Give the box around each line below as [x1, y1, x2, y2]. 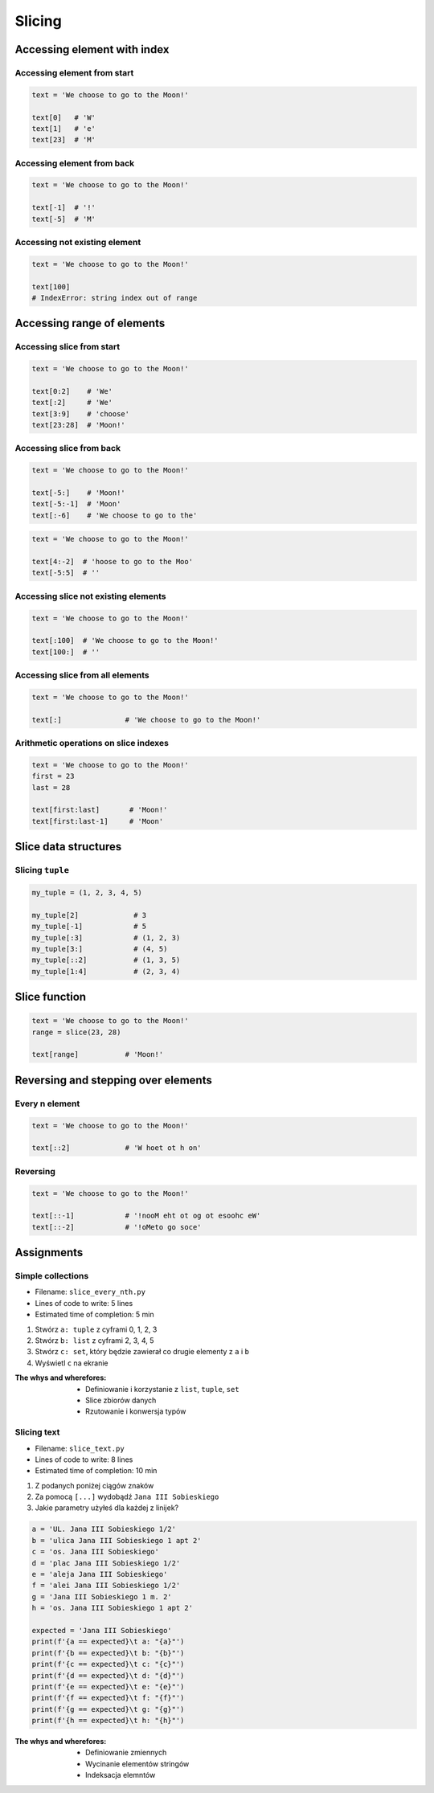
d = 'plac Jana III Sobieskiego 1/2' [31, 1558, 181, 1567]
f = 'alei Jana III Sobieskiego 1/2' [31, 1581, 181, 1590]
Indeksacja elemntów [85, 1770, 156, 1780]
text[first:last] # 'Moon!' [31, 805, 168, 815]
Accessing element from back [14, 158, 135, 169]
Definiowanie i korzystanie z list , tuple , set [85, 1384, 240, 1394]
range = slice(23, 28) [31, 1027, 121, 1037]
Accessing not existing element [14, 236, 141, 248]
